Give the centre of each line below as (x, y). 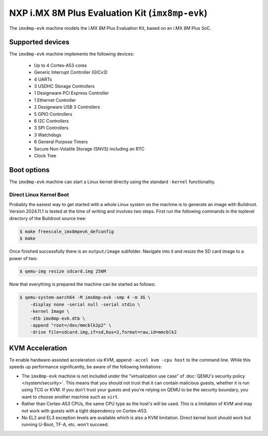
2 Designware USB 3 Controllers (67, 107)
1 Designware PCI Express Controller (71, 93)
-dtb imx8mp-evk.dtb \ (58, 318)
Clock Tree (45, 155)
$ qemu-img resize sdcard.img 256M (63, 271)
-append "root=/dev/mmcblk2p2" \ (71, 326)
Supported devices (39, 42)
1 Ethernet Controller (55, 100)
